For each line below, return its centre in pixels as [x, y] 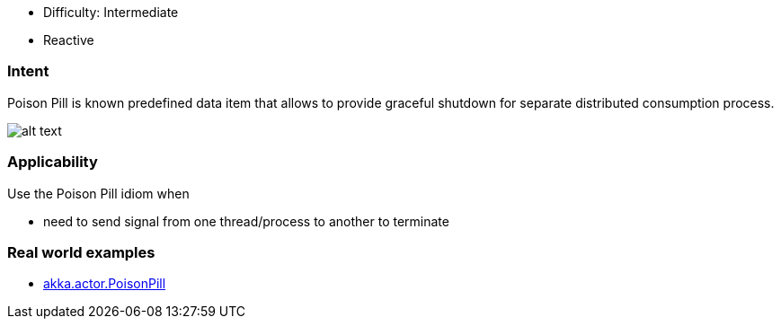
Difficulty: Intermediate [111, 12]
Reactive [69, 40]
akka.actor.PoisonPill [105, 284]
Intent [28, 71]
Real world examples [81, 252]
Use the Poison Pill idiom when [98, 193]
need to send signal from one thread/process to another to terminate [246, 221]
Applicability [53, 162]
